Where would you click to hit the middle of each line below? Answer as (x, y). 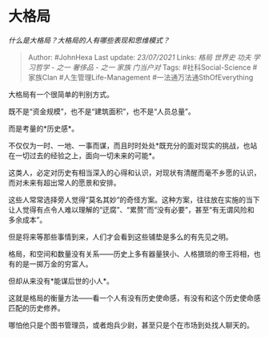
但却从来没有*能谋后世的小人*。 (61, 281)
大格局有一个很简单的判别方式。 (61, 94)
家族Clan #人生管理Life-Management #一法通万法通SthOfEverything (141, 77)
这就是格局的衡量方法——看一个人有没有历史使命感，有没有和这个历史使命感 (134, 298)
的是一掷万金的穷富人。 (54, 264)
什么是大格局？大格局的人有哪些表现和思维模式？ (89, 40)
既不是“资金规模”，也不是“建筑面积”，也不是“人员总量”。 (102, 111)
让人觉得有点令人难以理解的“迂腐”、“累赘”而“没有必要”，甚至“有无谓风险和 (131, 209)
